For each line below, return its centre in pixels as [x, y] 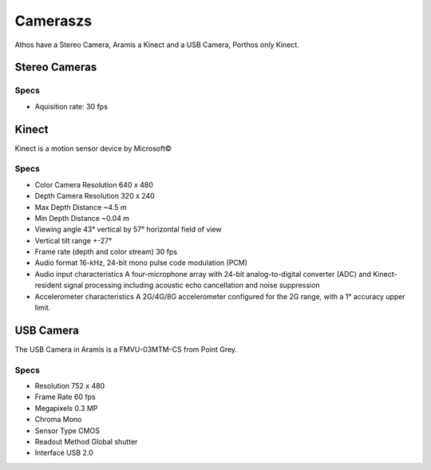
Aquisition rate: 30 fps [71, 106]
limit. [43, 308]
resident [48, 285]
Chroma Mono [58, 420]
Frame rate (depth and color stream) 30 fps [106, 252]
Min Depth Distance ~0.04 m [82, 218]
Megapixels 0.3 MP [66, 408]
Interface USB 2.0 [64, 453]
